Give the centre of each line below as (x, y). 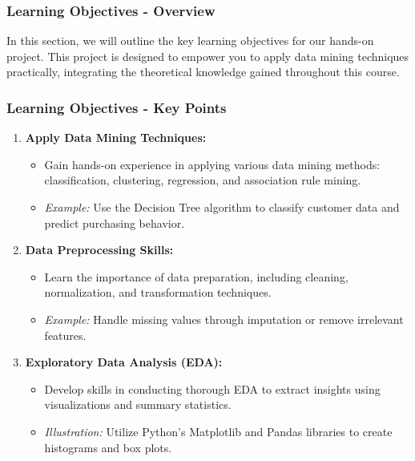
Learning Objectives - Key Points (117, 107)
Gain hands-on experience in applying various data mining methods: (212, 164)
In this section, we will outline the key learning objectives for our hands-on (190, 40)
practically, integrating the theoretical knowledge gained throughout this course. (203, 72)
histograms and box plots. (108, 447)
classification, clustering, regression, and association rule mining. (203, 180)
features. (65, 335)
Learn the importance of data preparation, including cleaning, (196, 276)
